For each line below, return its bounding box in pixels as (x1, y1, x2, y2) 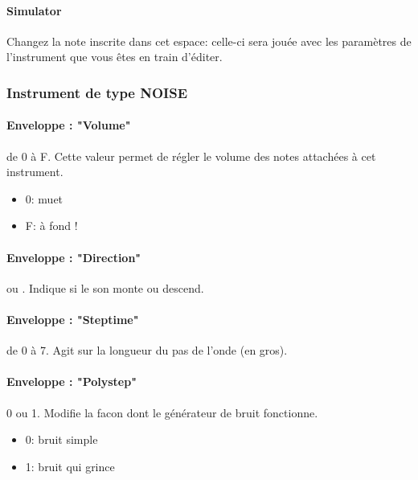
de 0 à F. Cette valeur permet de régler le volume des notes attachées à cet (6, 147, 376, 164)
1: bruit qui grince (25, 457, 115, 474)
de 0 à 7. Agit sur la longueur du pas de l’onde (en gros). (6, 342, 288, 359)
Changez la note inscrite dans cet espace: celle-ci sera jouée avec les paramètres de (6, 32, 412, 49)
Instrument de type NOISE (6, 82, 188, 102)
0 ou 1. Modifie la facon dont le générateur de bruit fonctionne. (6, 404, 318, 421)
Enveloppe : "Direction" (6, 248, 141, 265)
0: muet (25, 190, 64, 207)
